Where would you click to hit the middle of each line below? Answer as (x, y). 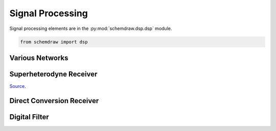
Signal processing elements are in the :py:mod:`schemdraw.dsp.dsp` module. (91, 28)
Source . (18, 86)
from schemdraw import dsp (54, 42)
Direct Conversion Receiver (54, 101)
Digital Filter (29, 117)
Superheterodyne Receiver (53, 74)
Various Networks (39, 58)
